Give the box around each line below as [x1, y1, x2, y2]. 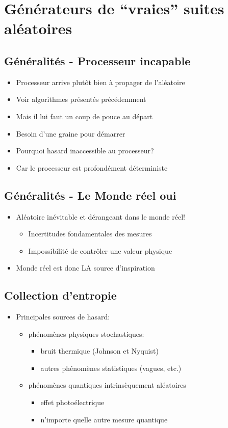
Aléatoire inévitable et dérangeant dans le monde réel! [16, 211, 185, 222]
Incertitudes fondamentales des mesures [28, 228, 152, 239]
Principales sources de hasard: [16, 311, 110, 322]
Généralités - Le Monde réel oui [4, 187, 176, 203]
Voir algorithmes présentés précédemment [16, 94, 146, 104]
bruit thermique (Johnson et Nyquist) [40, 345, 159, 356]
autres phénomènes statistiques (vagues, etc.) [40, 362, 182, 373]
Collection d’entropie [4, 287, 117, 303]
